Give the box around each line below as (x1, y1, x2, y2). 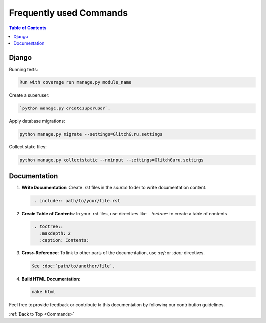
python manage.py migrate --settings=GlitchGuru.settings (19, 131, 163, 137)
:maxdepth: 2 (39, 230, 71, 236)
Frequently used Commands (9, 7, 128, 18)
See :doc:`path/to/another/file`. (32, 263, 115, 269)
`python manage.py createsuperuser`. (19, 106, 111, 111)
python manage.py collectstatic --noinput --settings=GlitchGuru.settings (19, 157, 204, 163)
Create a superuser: (9, 92, 50, 98)
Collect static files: (9, 144, 47, 150)
